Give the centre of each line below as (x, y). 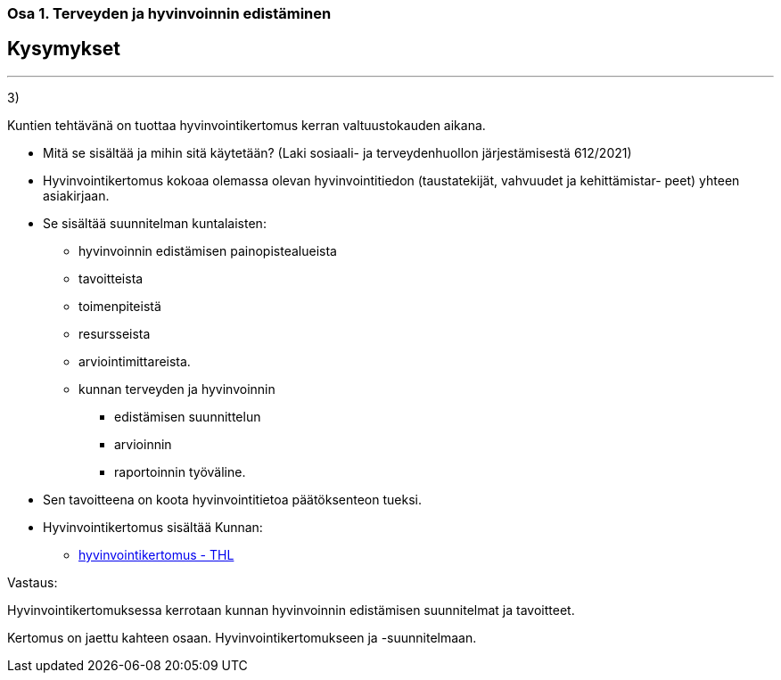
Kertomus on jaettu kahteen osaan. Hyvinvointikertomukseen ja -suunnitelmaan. (242, 637)
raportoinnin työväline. (180, 471)
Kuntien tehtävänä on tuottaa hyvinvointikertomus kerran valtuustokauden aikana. (247, 125)
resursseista (115, 333)
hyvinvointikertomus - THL (156, 554)
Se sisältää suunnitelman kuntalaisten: (155, 223)
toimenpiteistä (120, 306)
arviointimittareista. (135, 361)
